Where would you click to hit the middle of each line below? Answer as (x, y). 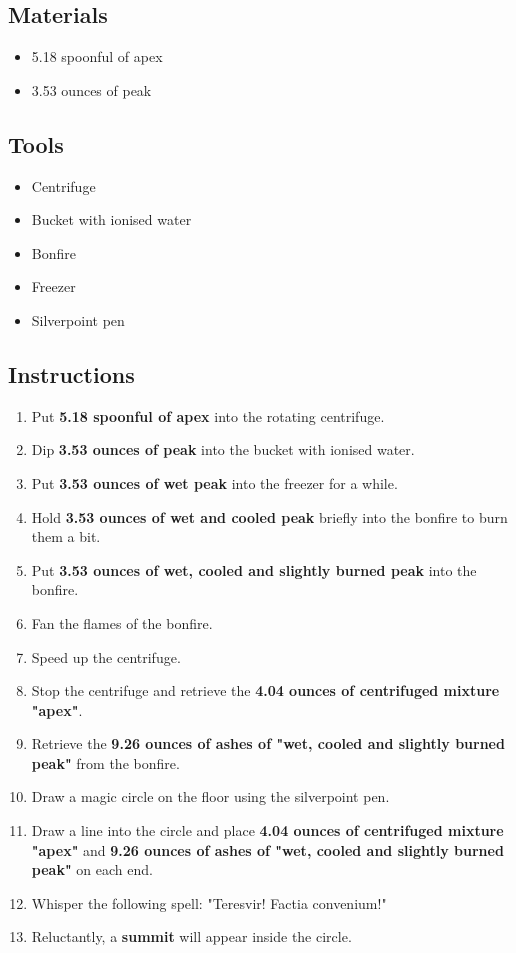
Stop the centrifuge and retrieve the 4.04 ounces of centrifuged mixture (265, 690)
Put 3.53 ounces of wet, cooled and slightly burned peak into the (254, 569)
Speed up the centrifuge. (106, 656)
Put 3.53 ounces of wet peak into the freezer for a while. (214, 482)
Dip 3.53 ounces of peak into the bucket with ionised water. (223, 449)
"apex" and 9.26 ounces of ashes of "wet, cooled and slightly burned (267, 849)
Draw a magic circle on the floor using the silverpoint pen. (210, 796)
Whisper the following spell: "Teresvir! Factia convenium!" (209, 902)
